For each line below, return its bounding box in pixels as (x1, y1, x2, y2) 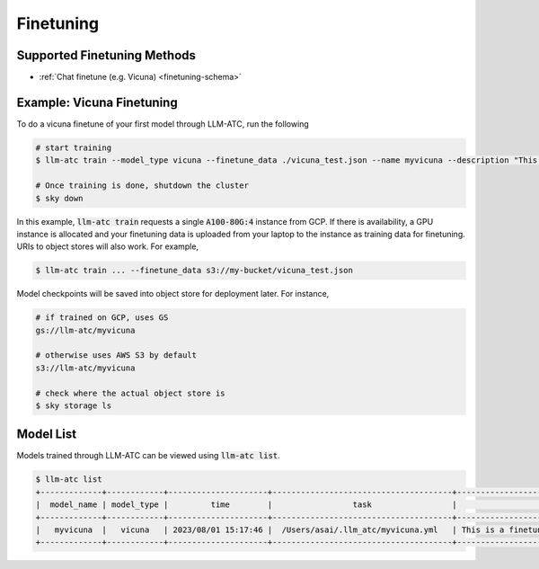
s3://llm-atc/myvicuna (35, 362, 136, 373)
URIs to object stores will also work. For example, (16, 241, 199, 252)
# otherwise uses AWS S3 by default (35, 351, 198, 360)
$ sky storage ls (35, 400, 112, 411)
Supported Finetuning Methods (16, 48, 197, 63)
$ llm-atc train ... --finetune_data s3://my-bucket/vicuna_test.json (35, 265, 354, 276)
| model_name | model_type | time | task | (35, 500, 457, 510)
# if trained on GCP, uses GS (35, 313, 169, 323)
